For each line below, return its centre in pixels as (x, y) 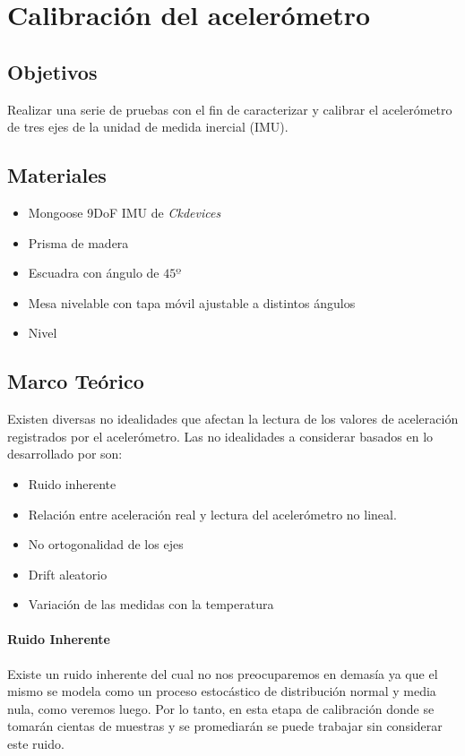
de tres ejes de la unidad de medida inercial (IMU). (148, 127)
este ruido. (36, 744)
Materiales (57, 175)
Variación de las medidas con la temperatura (151, 604)
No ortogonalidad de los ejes (106, 544)
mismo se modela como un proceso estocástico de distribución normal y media (222, 691)
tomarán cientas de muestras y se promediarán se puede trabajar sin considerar (225, 726)
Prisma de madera (78, 242)
